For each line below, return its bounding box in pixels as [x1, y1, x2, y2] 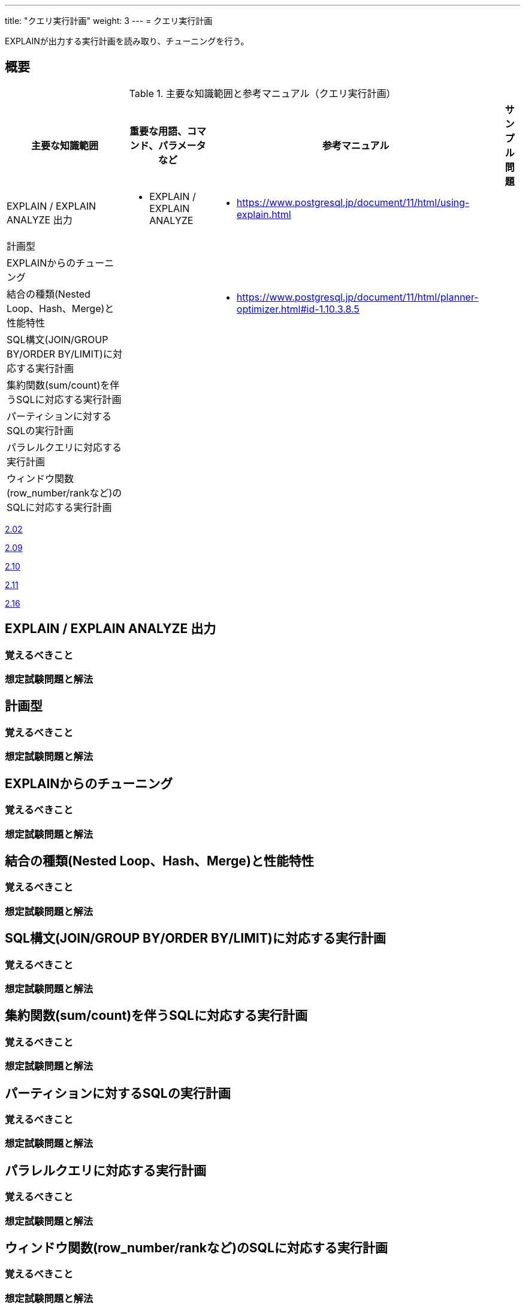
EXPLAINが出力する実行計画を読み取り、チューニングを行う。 [5, 36, 249, 46]
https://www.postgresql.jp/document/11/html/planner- [236, 290, 479, 303]
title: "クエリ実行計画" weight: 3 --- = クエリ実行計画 [5, 16, 213, 26]
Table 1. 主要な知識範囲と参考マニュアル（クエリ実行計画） [129, 87, 396, 99]
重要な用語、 [129, 125, 188, 137]
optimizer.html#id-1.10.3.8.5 [236, 302, 360, 315]
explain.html [236, 208, 291, 220]
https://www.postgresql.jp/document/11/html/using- [236, 196, 470, 208]
